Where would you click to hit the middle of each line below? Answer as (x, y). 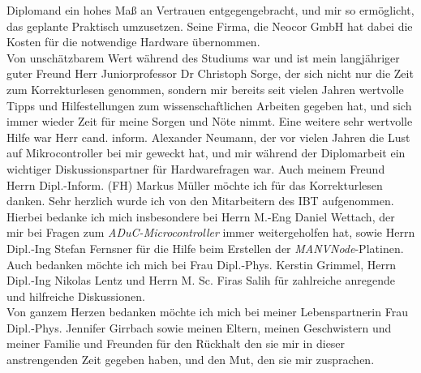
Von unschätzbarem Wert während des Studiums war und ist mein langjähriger (203, 57)
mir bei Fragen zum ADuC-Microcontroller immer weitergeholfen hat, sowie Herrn (211, 232)
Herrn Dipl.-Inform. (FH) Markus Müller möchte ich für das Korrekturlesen (195, 184)
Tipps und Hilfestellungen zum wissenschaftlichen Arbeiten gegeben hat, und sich (209, 105)
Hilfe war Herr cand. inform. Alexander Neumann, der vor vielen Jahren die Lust (208, 137)
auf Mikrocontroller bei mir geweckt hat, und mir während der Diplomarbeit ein (206, 153)
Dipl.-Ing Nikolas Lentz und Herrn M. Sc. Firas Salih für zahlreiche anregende (201, 280)
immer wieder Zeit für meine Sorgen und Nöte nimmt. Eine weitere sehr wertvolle (210, 121)
